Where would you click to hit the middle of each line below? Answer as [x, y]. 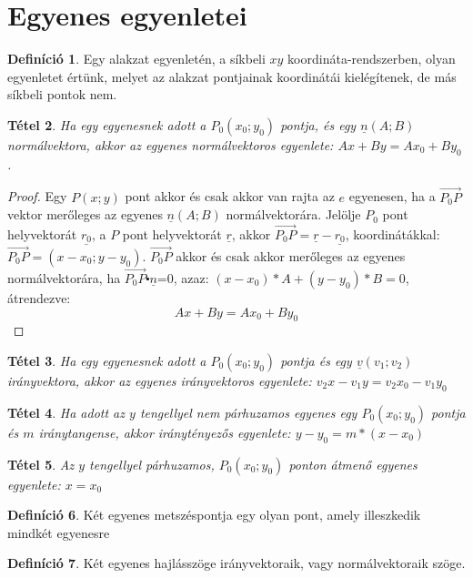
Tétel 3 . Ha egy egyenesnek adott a [107, 361]
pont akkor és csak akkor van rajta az [230, 196]
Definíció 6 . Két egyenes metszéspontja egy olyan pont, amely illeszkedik [214, 515]
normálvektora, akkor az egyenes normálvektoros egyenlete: [171, 144]
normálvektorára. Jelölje [293, 214]
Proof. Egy [37, 196]
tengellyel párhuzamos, [152, 464]
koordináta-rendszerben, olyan [372, 59]
